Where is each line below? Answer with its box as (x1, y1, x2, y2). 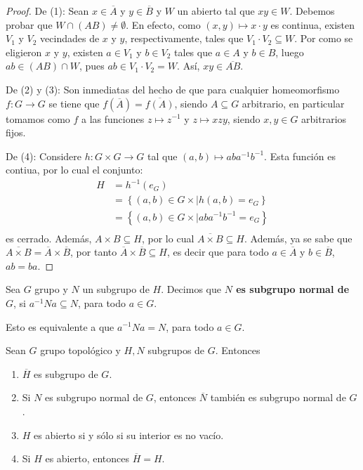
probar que (6, 17, 53, 32)
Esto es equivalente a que (6, 319, 114, 334)
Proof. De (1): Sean (6, 4, 89, 18)
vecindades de (40, 31, 100, 46)
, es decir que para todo (166, 244, 269, 259)
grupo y (34, 282, 68, 296)
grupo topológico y (40, 343, 121, 358)
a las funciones (81, 111, 145, 126)
